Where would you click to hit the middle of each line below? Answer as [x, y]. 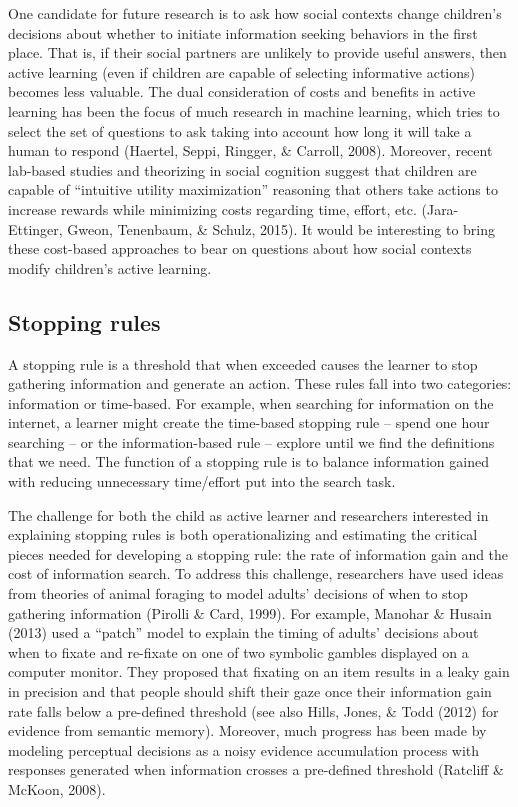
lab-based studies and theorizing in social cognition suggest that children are [242, 169]
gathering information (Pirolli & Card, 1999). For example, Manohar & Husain [250, 612]
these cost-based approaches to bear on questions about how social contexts [240, 248]
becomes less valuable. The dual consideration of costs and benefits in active [242, 91]
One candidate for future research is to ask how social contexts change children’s [255, 13]
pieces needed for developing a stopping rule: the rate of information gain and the [258, 553]
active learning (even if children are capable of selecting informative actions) [241, 71]
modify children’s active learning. [110, 267]
